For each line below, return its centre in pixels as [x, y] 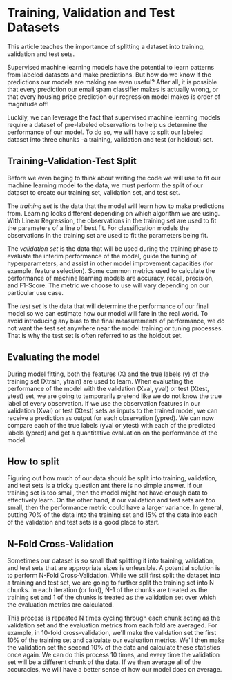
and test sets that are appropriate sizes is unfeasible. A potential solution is [114, 568]
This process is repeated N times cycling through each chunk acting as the [114, 618]
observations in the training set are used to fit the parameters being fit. [108, 235]
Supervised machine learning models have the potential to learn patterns [111, 67]
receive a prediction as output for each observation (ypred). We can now [111, 418]
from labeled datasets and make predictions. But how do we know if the [109, 75]
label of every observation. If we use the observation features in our [104, 403]
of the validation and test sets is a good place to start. [84, 522]
